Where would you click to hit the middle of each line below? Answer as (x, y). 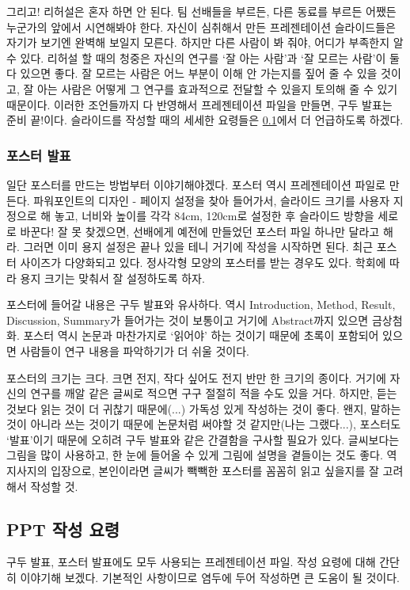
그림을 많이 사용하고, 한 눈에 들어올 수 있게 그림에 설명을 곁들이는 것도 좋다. (195, 455)
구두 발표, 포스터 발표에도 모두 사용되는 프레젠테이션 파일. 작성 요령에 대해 (191, 562)
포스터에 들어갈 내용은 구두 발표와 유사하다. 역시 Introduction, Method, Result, (201, 305)
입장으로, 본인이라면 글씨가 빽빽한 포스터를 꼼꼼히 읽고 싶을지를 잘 (215, 471)
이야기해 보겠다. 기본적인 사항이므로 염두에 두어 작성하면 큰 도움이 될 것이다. (210, 578)
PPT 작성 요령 (63, 529)
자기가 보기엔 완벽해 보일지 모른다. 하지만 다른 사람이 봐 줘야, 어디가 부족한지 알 (205, 42)
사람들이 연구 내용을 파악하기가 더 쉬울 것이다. (135, 350)
